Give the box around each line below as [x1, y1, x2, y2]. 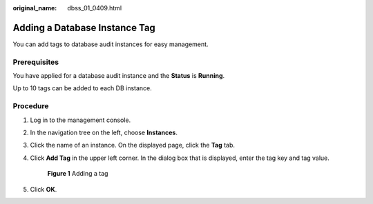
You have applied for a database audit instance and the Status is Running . [12, 72, 225, 80]
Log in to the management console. [30, 116, 131, 124]
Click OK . [30, 185, 57, 193]
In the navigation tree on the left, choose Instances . [30, 128, 178, 136]
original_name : [12, 4, 57, 12]
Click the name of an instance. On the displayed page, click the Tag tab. [30, 141, 235, 150]
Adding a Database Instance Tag [12, 21, 155, 34]
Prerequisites [12, 57, 59, 67]
